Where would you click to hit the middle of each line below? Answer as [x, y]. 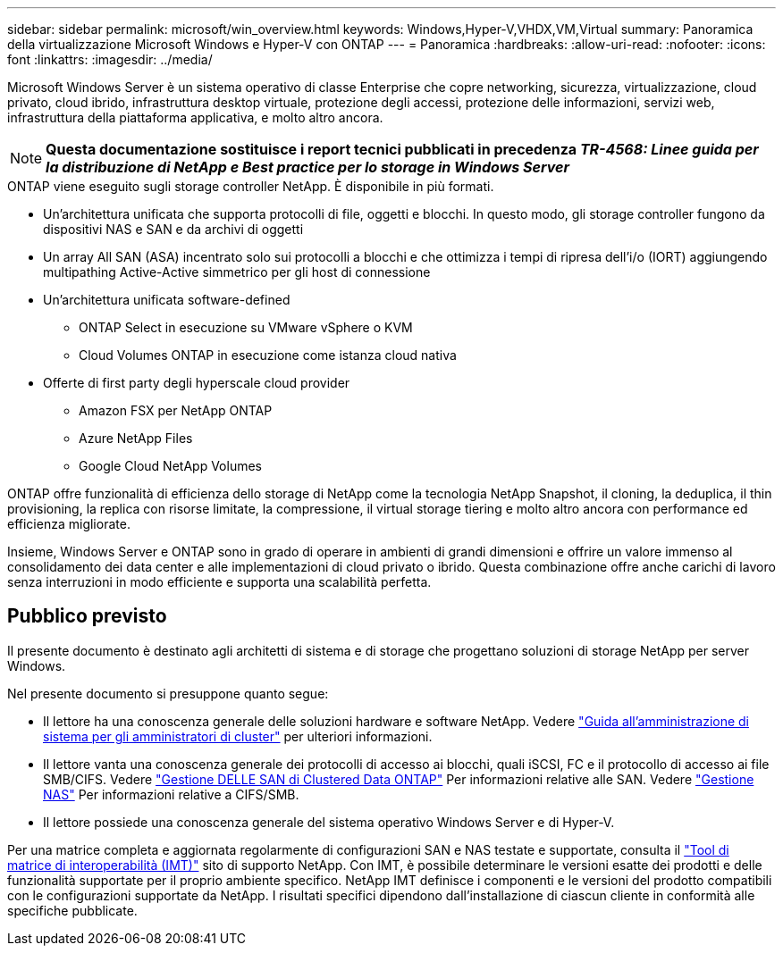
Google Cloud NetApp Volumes [170, 466]
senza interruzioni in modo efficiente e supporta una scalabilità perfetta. [219, 582]
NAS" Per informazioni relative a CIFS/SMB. [171, 794]
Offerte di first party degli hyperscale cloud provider [197, 383]
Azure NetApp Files [136, 438]
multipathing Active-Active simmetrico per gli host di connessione [237, 272]
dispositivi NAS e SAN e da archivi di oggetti [173, 229]
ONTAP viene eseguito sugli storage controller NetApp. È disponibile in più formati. [251, 186]
